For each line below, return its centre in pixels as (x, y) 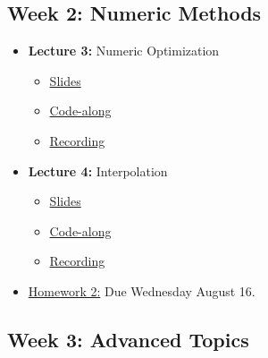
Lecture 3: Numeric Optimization (124, 51)
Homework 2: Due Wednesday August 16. (142, 290)
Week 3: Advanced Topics (128, 339)
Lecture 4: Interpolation (98, 170)
